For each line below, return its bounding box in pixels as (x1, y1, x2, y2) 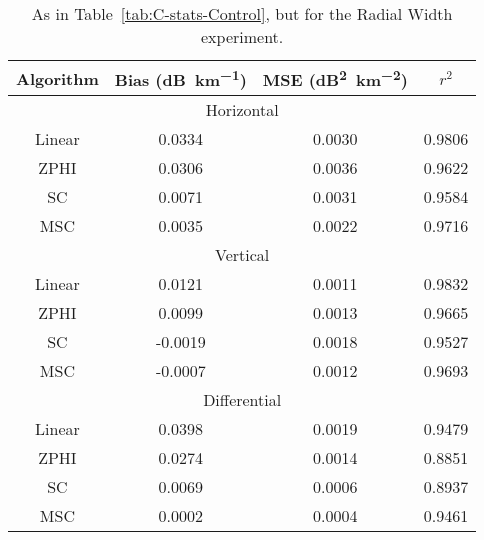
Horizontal (205, 98, 279, 122)
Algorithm (16, 66, 99, 90)
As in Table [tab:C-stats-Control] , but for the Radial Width (31, 2, 453, 25)
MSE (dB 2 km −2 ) (262, 65, 408, 92)
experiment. (201, 25, 284, 48)
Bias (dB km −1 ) (114, 65, 247, 92)
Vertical (215, 243, 270, 267)
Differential (203, 388, 282, 412)
